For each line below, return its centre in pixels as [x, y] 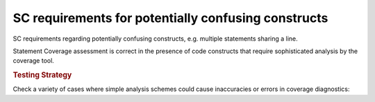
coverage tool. [34, 61]
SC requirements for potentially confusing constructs [170, 18]
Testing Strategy [42, 75]
